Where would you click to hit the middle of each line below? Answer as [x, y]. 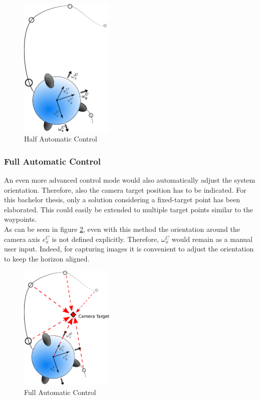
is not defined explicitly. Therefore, [105, 239]
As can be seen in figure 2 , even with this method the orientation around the [122, 229]
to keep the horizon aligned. [47, 258]
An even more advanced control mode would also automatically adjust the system [130, 180]
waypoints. [21, 219]
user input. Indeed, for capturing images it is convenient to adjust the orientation [129, 249]
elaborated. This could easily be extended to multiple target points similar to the [129, 209]
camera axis [22, 239]
